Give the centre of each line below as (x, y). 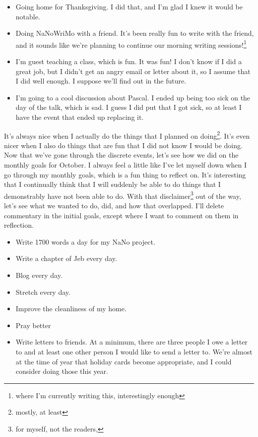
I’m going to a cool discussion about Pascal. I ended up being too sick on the (133, 97)
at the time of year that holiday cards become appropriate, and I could (124, 361)
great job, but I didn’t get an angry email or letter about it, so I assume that (133, 71)
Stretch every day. (43, 292)
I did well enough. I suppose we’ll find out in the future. (101, 81)
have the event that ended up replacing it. (80, 117)
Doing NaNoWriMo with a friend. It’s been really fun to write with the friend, (135, 33)
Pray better (33, 325)
